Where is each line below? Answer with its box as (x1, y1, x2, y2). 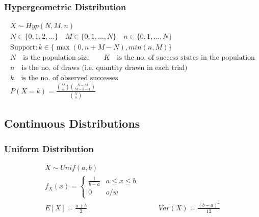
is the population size (23, 54, 90, 62)
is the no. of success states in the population (117, 54, 255, 62)
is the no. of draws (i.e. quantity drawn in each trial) (21, 64, 188, 72)
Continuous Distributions (4, 115, 140, 131)
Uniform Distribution (4, 142, 94, 155)
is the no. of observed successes (21, 75, 118, 82)
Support (10, 44, 36, 52)
